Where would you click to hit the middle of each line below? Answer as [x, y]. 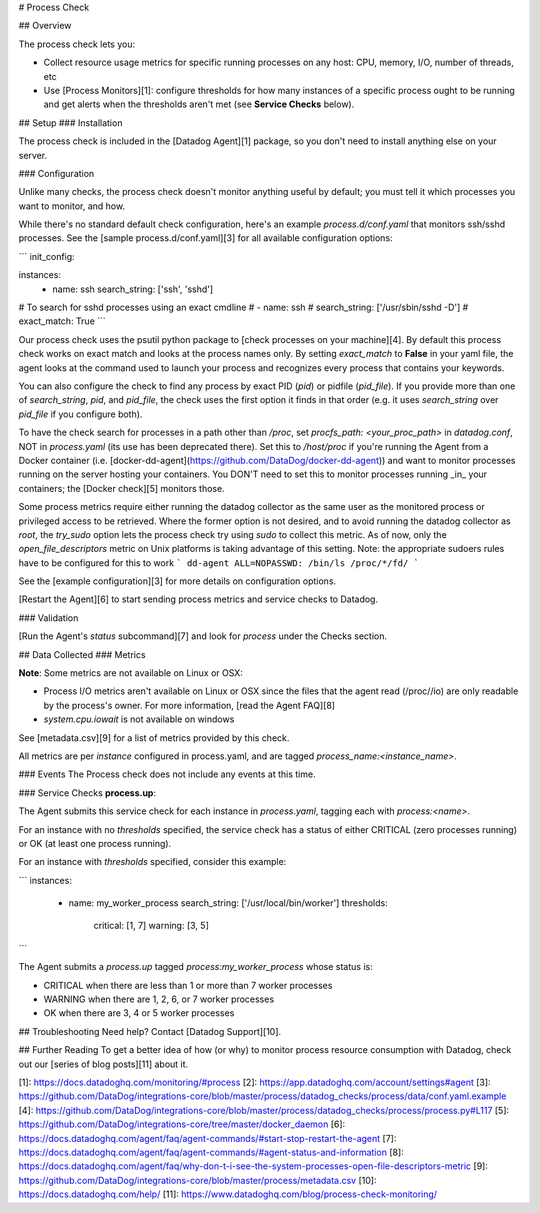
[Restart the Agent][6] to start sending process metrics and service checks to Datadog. [198, 599]
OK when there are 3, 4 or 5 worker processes [139, 1013]
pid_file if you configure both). [80, 414]
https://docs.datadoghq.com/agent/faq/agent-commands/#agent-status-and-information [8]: [211, 1152]
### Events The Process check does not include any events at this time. [167, 774]
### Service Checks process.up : [87, 792]
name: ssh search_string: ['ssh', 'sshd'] [133, 289]
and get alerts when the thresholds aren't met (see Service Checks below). [199, 104]
